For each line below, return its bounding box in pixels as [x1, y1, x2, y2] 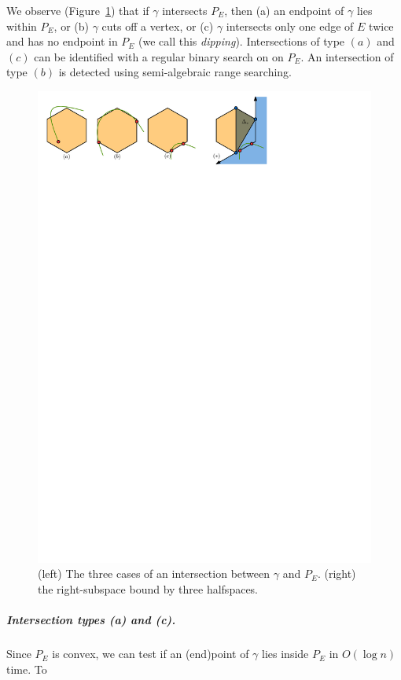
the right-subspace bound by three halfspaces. [38, 581, 259, 597]
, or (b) [53, 17, 89, 34]
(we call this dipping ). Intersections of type [138, 33, 345, 50]
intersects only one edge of [226, 17, 354, 34]
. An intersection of [300, 48, 394, 64]
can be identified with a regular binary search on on [34, 48, 284, 64]
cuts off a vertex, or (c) [101, 17, 214, 34]
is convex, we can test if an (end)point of [52, 645, 249, 662]
